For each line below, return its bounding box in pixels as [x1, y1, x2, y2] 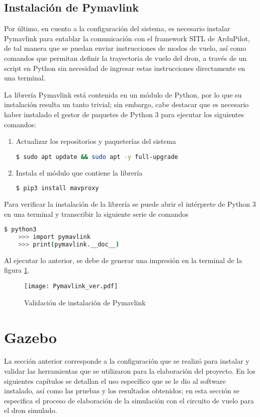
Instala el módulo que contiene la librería [16, 167, 143, 178]
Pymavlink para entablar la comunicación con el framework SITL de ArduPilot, [4, 33, 250, 43]
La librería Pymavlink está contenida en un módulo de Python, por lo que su [4, 89, 242, 100]
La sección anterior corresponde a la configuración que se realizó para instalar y [4, 356, 249, 366]
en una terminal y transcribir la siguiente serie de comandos [4, 208, 189, 219]
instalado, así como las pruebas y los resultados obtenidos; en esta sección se [4, 385, 239, 396]
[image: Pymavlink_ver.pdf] [24, 283, 118, 290]
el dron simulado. [4, 405, 57, 415]
